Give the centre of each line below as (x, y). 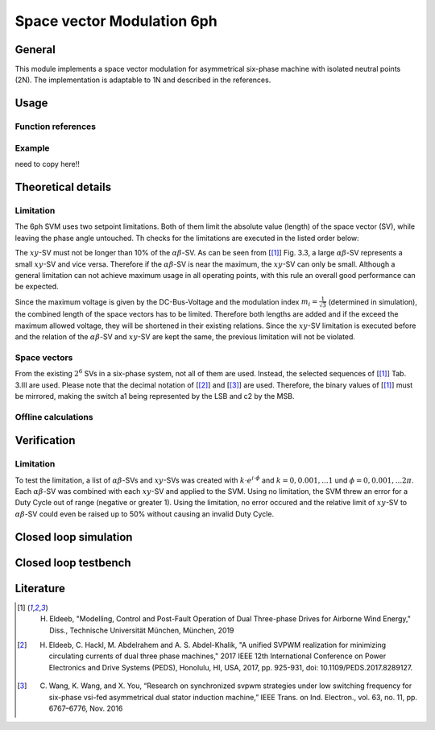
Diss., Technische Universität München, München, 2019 (142, 630)
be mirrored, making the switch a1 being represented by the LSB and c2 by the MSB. (155, 396)
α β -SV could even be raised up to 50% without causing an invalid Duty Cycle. (144, 514)
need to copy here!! (48, 164)
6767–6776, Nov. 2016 (86, 708)
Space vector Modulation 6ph (116, 21)
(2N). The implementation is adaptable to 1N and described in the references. (143, 80)
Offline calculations (54, 417)
